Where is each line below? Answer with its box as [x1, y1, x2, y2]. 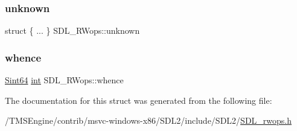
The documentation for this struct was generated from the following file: [5, 94, 272, 106]
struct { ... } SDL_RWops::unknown [5, 24, 140, 37]
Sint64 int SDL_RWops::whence [5, 74, 124, 86]
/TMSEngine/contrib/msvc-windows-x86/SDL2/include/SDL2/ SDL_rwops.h [5, 114, 292, 127]
